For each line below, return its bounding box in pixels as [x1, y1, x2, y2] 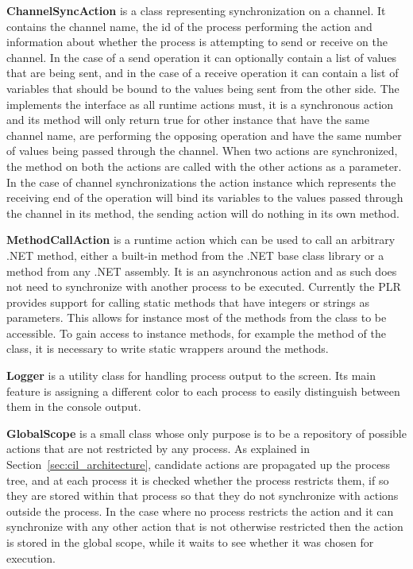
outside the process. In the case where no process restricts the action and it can [6, 502, 394, 519]
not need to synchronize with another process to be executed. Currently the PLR [6, 278, 401, 295]
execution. [6, 549, 56, 566]
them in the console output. [6, 398, 141, 415]
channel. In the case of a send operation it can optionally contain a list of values [6, 48, 397, 65]
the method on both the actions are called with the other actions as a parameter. [6, 157, 402, 174]
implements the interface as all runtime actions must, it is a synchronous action [6, 95, 394, 112]
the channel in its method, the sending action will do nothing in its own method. [6, 204, 399, 221]
